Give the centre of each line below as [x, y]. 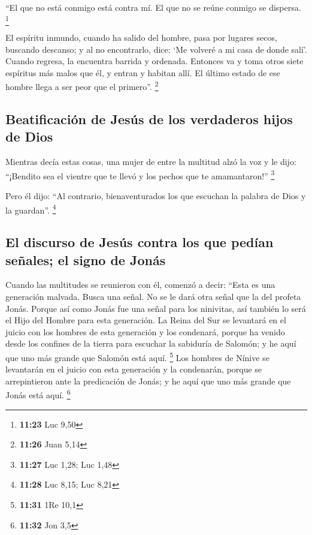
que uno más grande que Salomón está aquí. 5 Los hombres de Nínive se [137, 356]
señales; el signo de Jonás [86, 259]
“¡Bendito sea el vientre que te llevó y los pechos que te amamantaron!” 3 [140, 175]
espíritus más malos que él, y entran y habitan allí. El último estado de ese [143, 72]
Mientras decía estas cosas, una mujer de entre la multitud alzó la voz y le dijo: [151, 162]
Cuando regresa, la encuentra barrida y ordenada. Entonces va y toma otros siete [155, 61]
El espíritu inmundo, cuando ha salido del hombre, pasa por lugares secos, [141, 37]
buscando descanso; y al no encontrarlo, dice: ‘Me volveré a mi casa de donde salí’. [156, 49]
